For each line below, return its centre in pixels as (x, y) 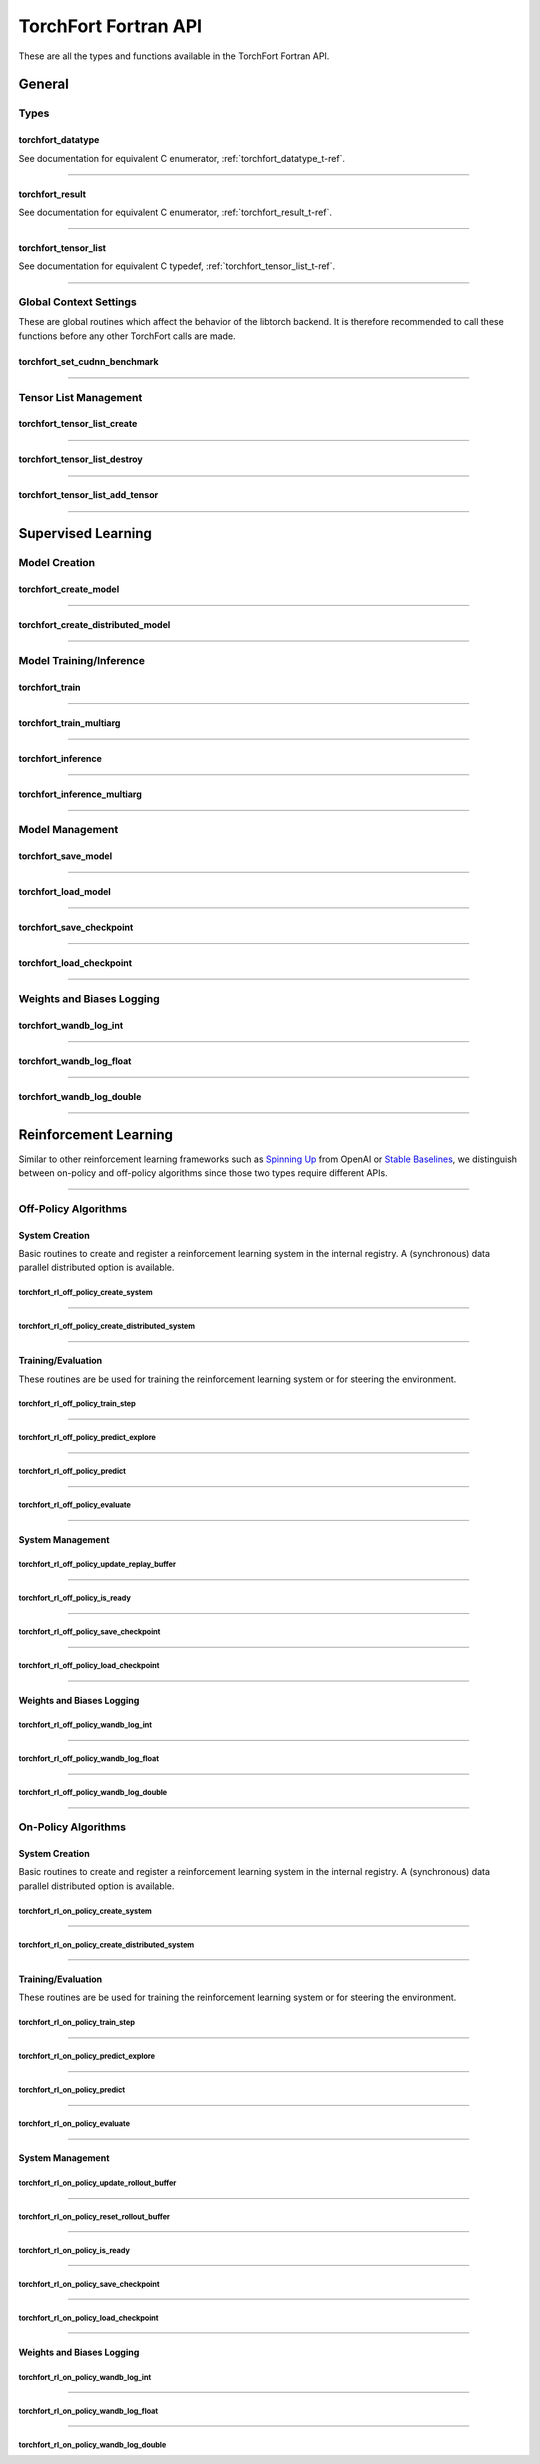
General (44, 84)
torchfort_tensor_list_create (78, 424)
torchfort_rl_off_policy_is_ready (75, 1598)
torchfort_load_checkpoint (75, 963)
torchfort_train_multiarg (69, 722)
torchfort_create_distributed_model (94, 624)
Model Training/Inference (81, 660)
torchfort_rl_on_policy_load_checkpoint (88, 2318)
